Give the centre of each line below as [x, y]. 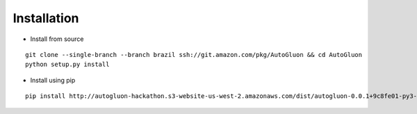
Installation [46, 18]
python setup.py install [67, 65]
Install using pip [53, 80]
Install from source [57, 39]
